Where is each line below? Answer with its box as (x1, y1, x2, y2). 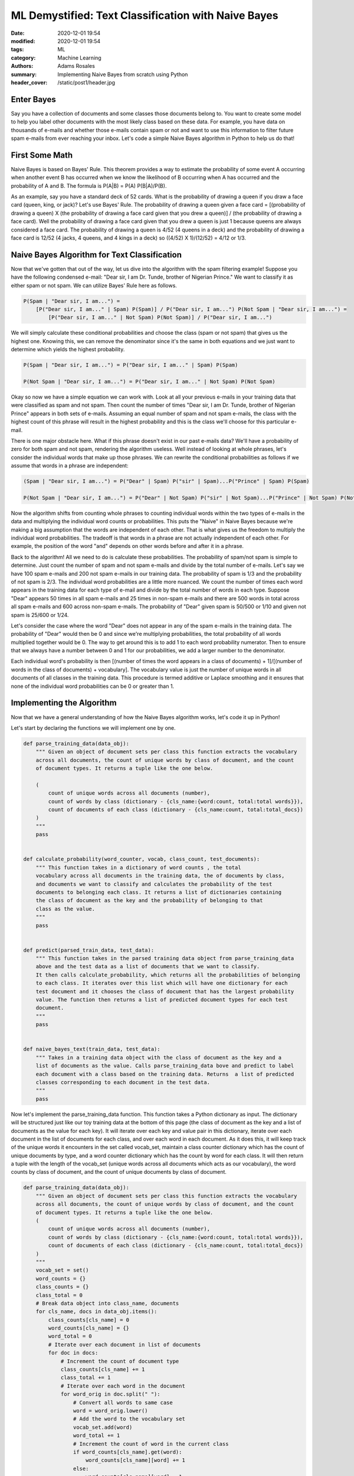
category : (11, 54, 36, 61)
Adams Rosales (57, 63, 96, 70)
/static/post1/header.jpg (57, 79, 115, 86)
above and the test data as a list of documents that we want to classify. (35, 963, 260, 970)
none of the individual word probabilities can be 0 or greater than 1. (11, 683, 174, 690)
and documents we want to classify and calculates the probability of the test (35, 880, 273, 887)
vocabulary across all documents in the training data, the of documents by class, (35, 873, 285, 879)
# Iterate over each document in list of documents (48, 1341, 201, 1348)
